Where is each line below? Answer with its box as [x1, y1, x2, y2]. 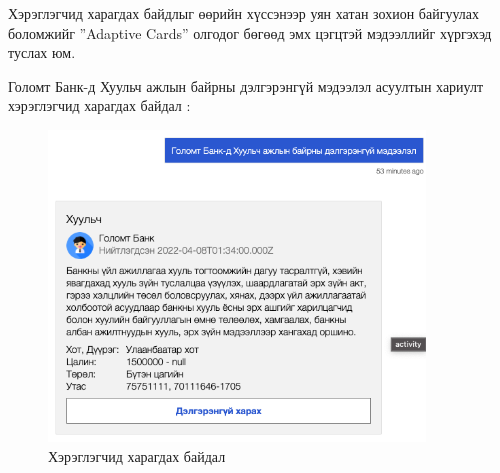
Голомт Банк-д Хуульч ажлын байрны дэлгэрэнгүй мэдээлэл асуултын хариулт [8, 75, 484, 96]
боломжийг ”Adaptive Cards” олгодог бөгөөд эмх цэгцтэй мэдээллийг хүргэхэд [8, 22, 492, 43]
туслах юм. [8, 42, 76, 63]
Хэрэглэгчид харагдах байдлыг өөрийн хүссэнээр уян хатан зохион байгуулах [8, 3, 479, 23]
